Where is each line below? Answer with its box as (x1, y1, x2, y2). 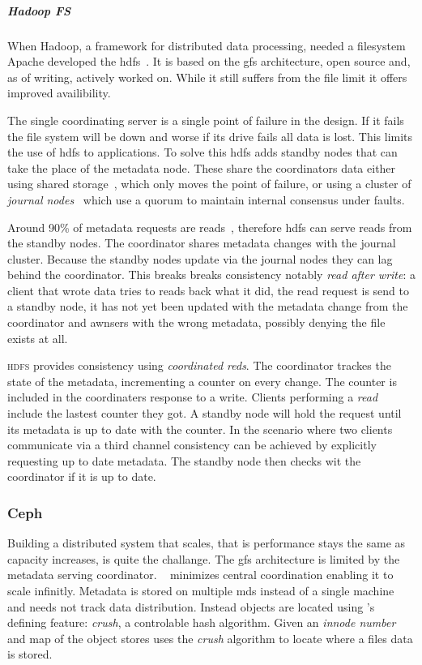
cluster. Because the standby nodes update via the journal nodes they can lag (7, 250, 393, 267)
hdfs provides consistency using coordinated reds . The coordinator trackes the (7, 357, 391, 374)
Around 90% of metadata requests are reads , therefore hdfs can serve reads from (7, 218, 412, 235)
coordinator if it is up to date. (7, 468, 156, 485)
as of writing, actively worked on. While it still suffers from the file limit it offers (7, 68, 407, 85)
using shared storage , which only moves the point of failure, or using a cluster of (7, 175, 411, 192)
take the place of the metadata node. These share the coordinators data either (7, 159, 396, 176)
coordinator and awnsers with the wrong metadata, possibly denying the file (7, 314, 386, 331)
